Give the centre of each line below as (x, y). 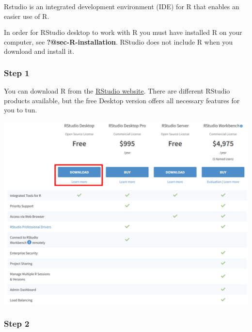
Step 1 (17, 72)
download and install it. (39, 51)
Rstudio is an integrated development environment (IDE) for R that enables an (122, 6)
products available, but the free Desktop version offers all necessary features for (122, 100)
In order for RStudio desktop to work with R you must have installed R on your (123, 32)
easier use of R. (27, 16)
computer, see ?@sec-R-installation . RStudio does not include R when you (118, 41)
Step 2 (17, 323)
